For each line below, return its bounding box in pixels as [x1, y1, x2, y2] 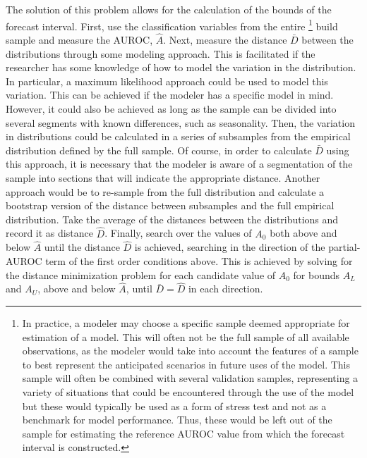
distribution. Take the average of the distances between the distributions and [6, 211, 339, 226]
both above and [270, 225, 337, 240]
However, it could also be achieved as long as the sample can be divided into [6, 101, 337, 116]
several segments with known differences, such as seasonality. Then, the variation [6, 115, 355, 130]
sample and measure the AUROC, [6, 32, 153, 47]
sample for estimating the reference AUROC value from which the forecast [22, 426, 345, 440]
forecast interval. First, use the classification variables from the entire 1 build [6, 16, 338, 33]
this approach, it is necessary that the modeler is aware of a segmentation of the [6, 156, 353, 171]
